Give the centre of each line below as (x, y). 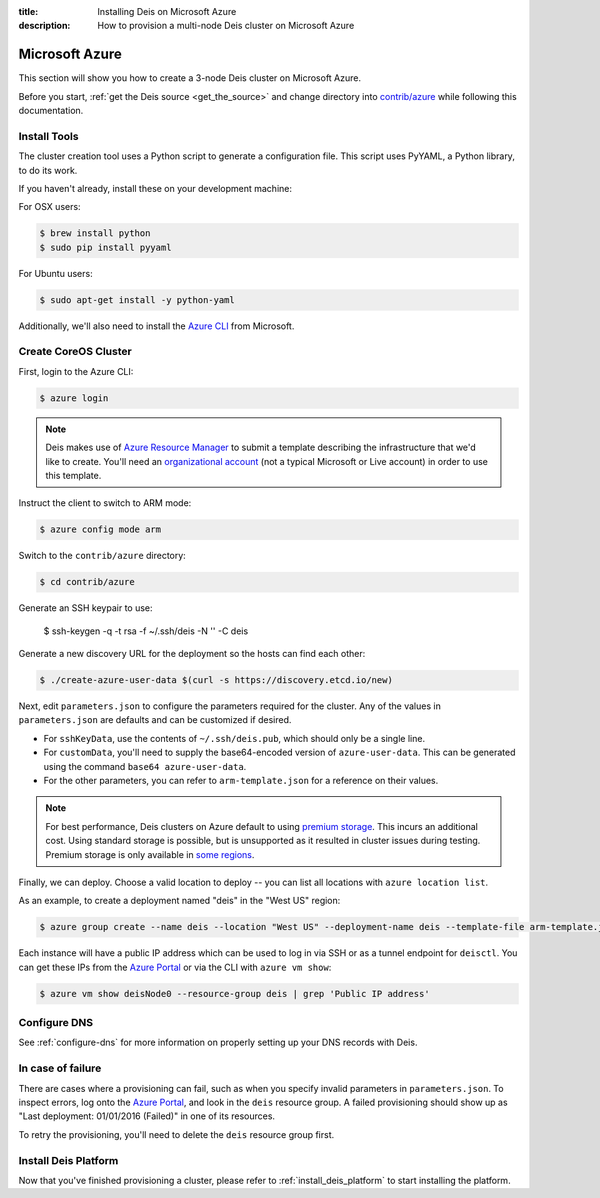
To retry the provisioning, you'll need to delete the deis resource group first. (176, 1134)
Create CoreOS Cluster (75, 352)
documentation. (51, 111)
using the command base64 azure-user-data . (145, 766)
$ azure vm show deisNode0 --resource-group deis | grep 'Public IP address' (234, 993)
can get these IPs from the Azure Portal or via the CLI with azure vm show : (175, 967)
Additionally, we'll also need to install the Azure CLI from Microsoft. (156, 326)
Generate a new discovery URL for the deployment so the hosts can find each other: (192, 654)
